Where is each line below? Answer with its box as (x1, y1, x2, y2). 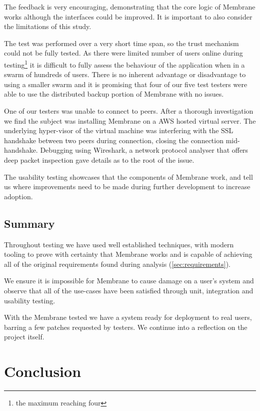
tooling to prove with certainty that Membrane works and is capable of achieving (4, 249, 252, 259)
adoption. (4, 191, 33, 201)
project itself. (4, 331, 44, 342)
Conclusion (4, 361, 81, 381)
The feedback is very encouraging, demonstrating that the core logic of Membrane (4, 2, 255, 12)
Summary (4, 215, 55, 231)
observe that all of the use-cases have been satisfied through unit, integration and (4, 285, 253, 295)
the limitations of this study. (4, 21, 91, 32)
